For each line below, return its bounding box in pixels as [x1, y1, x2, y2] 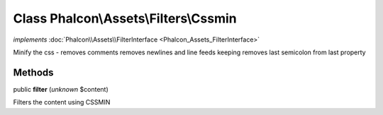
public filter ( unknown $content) [13, 85, 109, 93]
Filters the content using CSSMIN [13, 98, 111, 107]
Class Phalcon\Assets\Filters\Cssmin [13, 11, 237, 26]
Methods [13, 66, 54, 78]
